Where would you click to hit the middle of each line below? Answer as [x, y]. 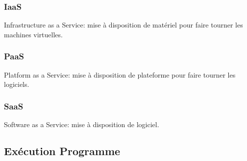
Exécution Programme [62, 151]
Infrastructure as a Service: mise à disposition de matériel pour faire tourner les [123, 25]
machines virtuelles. [33, 34]
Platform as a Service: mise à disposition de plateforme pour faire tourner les [120, 74]
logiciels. [17, 84]
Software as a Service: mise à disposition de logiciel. [82, 124]
